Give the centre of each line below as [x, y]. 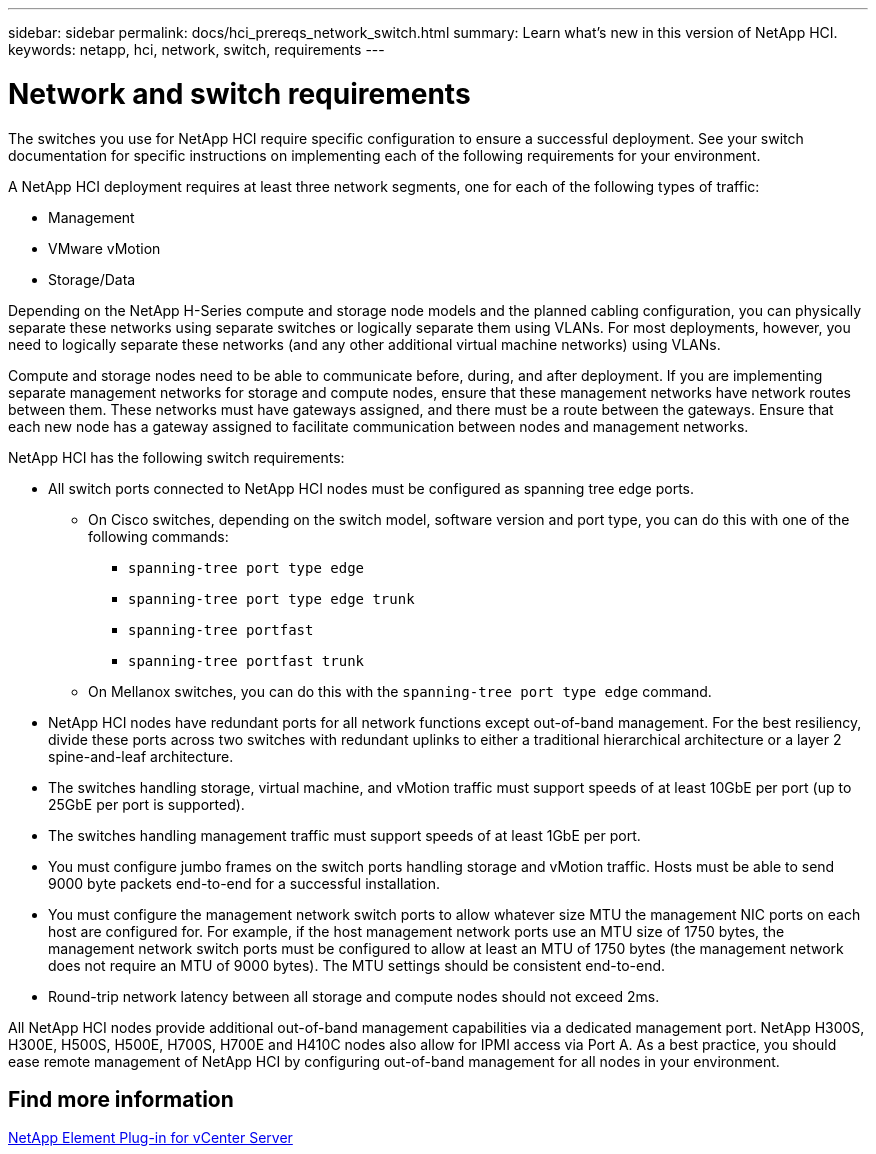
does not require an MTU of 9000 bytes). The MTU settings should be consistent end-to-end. [357, 965]
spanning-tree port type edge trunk [271, 598]
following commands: [158, 536]
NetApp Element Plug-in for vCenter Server [150, 1138]
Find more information [121, 1099]
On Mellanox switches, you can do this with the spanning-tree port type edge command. [400, 691]
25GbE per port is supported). [146, 804]
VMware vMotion [104, 248]
